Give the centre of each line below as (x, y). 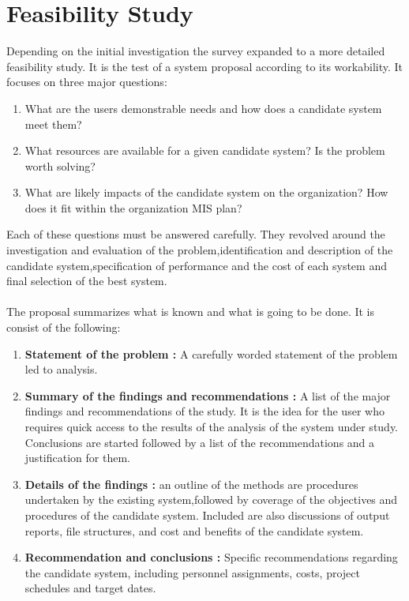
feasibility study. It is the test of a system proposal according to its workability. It (205, 66)
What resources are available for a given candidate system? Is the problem (205, 150)
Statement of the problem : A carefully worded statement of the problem (211, 353)
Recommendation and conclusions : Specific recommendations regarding (211, 557)
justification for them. (77, 458)
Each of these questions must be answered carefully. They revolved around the (196, 234)
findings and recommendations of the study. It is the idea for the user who (204, 411)
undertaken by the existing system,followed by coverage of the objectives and (211, 500)
